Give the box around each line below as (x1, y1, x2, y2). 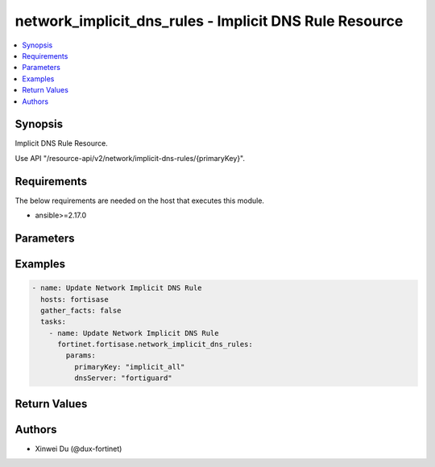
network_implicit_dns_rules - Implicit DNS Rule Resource (14, 12, 404, 30)
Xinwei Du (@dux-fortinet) (35, 444, 122, 453)
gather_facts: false (40, 306, 122, 315)
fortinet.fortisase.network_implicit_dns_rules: (57, 340, 253, 349)
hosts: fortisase (40, 295, 109, 304)
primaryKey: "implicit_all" (73, 362, 185, 371)
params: (65, 351, 97, 360)
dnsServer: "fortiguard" (73, 374, 172, 382)
